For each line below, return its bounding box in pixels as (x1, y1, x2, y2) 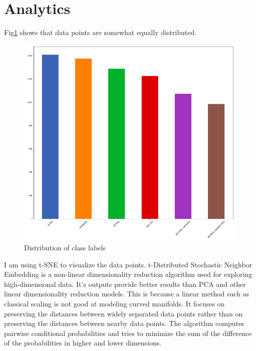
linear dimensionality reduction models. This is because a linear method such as (4, 288, 249, 299)
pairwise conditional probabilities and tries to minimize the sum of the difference (4, 327, 252, 338)
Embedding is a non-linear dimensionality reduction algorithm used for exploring (4, 269, 252, 279)
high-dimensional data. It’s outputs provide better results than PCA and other (4, 278, 246, 289)
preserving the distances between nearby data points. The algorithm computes (4, 318, 244, 328)
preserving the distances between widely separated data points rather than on (4, 308, 243, 318)
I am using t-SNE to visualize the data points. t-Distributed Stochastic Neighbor (4, 259, 252, 269)
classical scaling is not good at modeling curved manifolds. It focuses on (4, 298, 225, 309)
